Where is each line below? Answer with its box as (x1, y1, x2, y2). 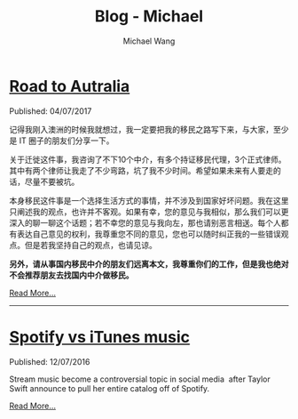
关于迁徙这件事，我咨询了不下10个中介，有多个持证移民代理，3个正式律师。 (9, 154, 286, 165)
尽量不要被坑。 (24, 176, 80, 187)
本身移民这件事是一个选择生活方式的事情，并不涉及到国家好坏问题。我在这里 (9, 195, 289, 205)
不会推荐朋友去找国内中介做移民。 (9, 270, 134, 280)
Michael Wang (122, 36, 176, 46)
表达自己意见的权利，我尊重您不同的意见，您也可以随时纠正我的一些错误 (16, 229, 281, 239)
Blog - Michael (94, 6, 204, 27)
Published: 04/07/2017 (9, 105, 92, 117)
